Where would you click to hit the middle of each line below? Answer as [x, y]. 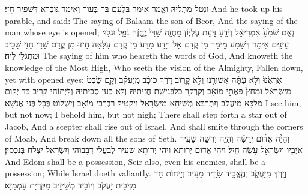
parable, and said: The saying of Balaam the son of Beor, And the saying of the [151, 20]
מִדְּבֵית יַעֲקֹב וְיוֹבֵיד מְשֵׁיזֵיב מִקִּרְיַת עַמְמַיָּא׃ [71, 184]
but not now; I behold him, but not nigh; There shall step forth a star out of [146, 114]
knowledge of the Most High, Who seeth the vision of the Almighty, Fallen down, [154, 67]
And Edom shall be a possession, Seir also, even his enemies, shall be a [135, 161]
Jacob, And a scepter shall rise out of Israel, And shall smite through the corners [154, 126]
